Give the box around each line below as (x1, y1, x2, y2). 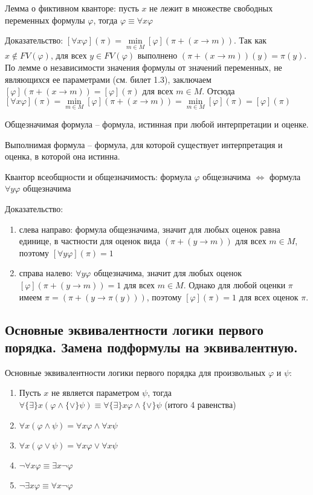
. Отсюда (202, 85, 235, 97)
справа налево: (19, 267, 73, 279)
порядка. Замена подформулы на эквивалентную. (5, 337, 298, 356)
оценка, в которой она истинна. (5, 150, 120, 163)
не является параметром (51, 386, 140, 399)
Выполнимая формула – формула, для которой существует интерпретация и (5, 138, 283, 150)
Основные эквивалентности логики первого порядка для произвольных (5, 366, 266, 378)
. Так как (233, 34, 267, 47)
